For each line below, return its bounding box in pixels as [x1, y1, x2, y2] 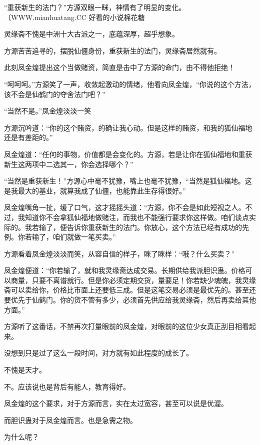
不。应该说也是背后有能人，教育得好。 [4, 381, 130, 391]
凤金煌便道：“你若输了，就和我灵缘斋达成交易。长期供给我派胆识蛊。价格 [4, 265, 245, 275]
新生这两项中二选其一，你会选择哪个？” [4, 158, 133, 169]
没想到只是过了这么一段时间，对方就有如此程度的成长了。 [4, 347, 193, 358]
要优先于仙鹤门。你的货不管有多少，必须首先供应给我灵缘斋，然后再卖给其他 [4, 294, 256, 305]
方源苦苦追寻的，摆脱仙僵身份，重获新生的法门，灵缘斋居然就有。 [4, 45, 221, 55]
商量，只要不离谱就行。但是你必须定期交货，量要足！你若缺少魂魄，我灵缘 [10, 274, 256, 285]
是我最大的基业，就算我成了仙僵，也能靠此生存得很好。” [4, 185, 186, 195]
